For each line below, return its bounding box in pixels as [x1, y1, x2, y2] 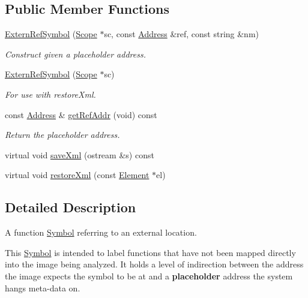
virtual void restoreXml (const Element [5, 168, 149, 181]
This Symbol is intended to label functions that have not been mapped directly [5, 246, 296, 258]
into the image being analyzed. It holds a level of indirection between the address [5, 258, 304, 270]
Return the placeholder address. [5, 128, 120, 141]
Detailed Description [5, 198, 136, 216]
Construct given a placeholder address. [5, 47, 146, 60]
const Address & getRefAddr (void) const [5, 108, 157, 121]
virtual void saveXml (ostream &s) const [5, 148, 154, 161]
